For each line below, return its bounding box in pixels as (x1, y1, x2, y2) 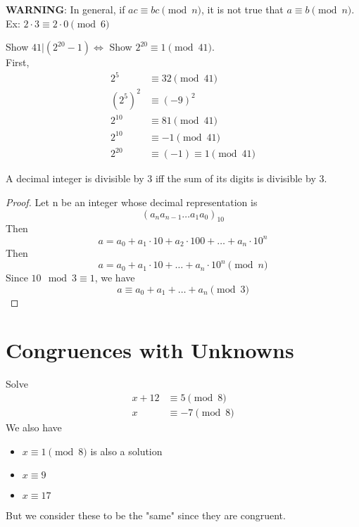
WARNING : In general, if (6, 2, 125, 16)
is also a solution (90, 443, 163, 458)
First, (6, 55, 30, 70)
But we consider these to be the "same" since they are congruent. (6, 508, 286, 523)
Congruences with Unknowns (6, 336, 294, 364)
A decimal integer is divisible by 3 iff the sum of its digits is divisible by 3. (6, 171, 327, 186)
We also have (6, 420, 62, 435)
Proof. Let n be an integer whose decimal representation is (6, 195, 258, 210)
